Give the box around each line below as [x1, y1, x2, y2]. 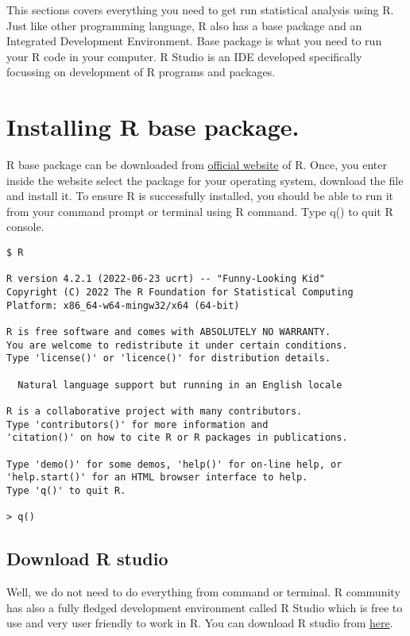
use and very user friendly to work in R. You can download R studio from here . [6, 615, 393, 631]
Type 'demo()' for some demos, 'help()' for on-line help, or [6, 458, 342, 470]
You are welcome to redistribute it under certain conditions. [6, 339, 348, 351]
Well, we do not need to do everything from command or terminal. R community [6, 584, 400, 600]
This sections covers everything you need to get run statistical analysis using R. [6, 2, 394, 17]
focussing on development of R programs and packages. [6, 64, 276, 80]
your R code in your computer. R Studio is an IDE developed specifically [6, 48, 362, 64]
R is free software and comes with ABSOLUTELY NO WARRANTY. [6, 326, 331, 337]
